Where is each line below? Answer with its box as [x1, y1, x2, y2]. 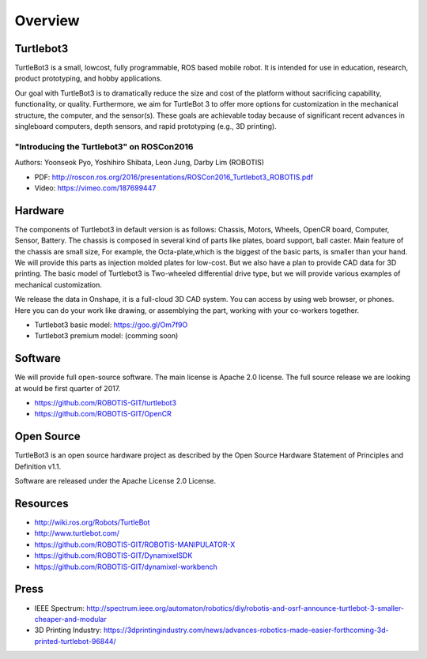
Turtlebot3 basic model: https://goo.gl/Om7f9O [34, 320, 188, 329]
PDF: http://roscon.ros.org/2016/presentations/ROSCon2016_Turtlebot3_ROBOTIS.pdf [34, 172, 314, 182]
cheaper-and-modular [34, 614, 107, 623]
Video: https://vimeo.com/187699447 [34, 183, 157, 193]
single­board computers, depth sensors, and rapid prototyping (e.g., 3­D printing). [14, 122, 277, 131]
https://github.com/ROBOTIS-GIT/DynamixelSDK [34, 551, 193, 560]
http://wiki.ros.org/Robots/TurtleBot [34, 518, 150, 527]
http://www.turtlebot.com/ [34, 529, 120, 538]
